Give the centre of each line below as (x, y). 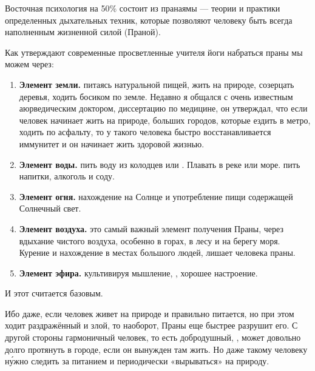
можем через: (29, 64)
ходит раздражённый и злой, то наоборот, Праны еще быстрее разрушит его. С (151, 325)
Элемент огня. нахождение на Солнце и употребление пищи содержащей (156, 196)
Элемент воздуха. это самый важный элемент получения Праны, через (151, 228)
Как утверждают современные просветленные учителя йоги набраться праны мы (154, 52)
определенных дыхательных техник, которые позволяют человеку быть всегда (149, 20)
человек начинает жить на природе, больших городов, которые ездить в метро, (165, 120)
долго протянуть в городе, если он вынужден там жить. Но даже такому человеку (156, 349)
